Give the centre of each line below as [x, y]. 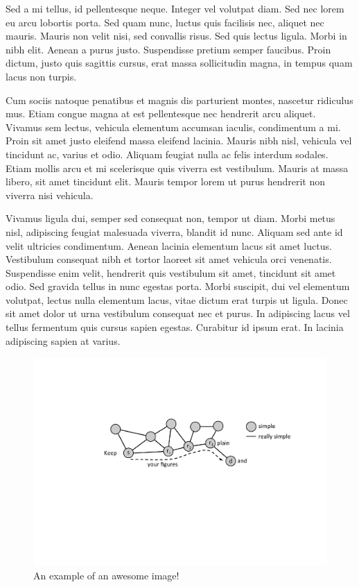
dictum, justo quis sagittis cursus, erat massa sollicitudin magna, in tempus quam [179, 63]
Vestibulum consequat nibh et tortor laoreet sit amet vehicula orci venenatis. [169, 259]
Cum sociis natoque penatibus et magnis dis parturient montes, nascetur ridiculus [179, 100]
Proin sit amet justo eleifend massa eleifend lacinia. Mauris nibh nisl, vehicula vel [179, 141]
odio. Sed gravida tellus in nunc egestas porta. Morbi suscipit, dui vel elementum [178, 286]
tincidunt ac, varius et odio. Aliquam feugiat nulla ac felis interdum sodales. [167, 154]
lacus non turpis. [41, 76]
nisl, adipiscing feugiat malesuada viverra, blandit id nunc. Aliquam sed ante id [174, 231]
